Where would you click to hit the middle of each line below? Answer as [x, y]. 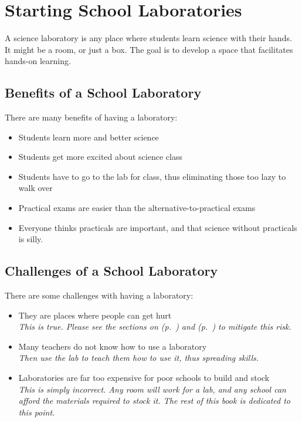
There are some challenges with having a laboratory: [99, 295]
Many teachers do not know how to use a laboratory [113, 346]
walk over [35, 188]
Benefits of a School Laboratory [103, 93]
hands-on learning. [38, 61]
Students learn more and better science [89, 137]
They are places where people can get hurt [95, 315]
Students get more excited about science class [100, 157]
